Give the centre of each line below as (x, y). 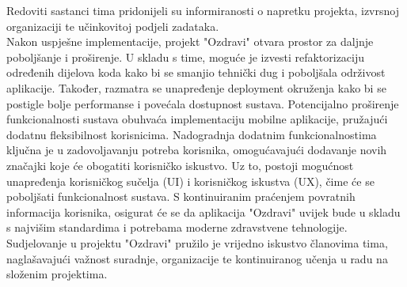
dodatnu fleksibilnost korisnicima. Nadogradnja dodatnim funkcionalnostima (192, 134)
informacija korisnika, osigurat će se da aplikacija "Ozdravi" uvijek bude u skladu (203, 211)
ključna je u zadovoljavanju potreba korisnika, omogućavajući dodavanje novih (197, 150)
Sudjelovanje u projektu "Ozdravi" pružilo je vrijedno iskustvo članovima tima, (197, 242)
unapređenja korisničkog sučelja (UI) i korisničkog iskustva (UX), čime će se (190, 181)
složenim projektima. (57, 274)
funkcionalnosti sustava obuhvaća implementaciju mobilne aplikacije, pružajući (197, 119)
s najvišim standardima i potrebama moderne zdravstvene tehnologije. (177, 227)
